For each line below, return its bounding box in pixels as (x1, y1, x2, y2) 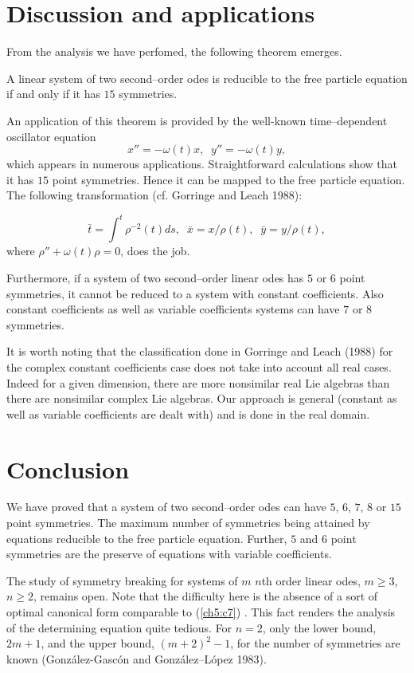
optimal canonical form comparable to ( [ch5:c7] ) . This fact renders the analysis (6, 604, 396, 620)
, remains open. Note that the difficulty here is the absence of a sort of (33, 588, 378, 604)
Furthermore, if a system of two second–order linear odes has (6, 269, 304, 285)
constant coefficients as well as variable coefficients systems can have (6, 301, 340, 317)
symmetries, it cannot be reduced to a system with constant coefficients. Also (6, 285, 384, 301)
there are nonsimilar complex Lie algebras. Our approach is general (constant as (6, 390, 397, 407)
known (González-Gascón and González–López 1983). (6, 650, 267, 667)
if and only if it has (6, 85, 100, 102)
